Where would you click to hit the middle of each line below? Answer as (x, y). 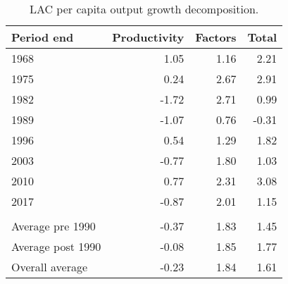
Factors (216, 37)
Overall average (50, 267)
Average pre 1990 (54, 226)
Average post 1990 (56, 246)
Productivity (148, 37)
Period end (43, 37)
